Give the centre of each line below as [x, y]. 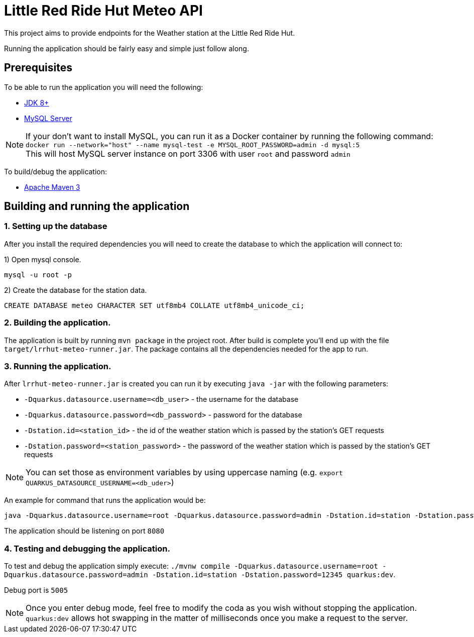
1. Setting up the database [56, 226]
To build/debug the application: [56, 171]
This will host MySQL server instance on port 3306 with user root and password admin [188, 153]
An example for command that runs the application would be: [105, 500]
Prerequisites [38, 68]
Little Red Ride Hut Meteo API [103, 11]
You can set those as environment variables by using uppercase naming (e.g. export [184, 472]
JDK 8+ [37, 102]
